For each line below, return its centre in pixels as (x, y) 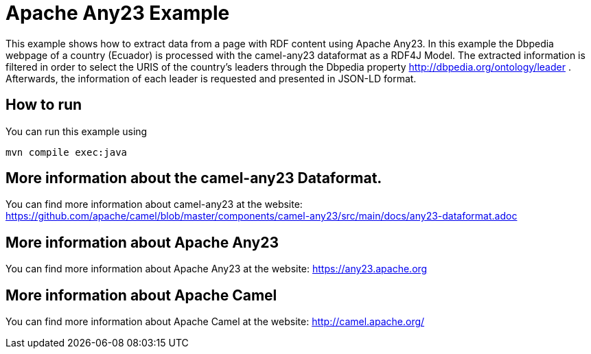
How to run (44, 105)
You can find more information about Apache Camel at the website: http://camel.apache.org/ (215, 322)
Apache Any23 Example (118, 13)
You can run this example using (77, 131)
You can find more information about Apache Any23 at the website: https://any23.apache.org (217, 269)
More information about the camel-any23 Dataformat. (194, 178)
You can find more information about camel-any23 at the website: (154, 204)
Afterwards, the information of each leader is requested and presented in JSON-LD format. (211, 78)
